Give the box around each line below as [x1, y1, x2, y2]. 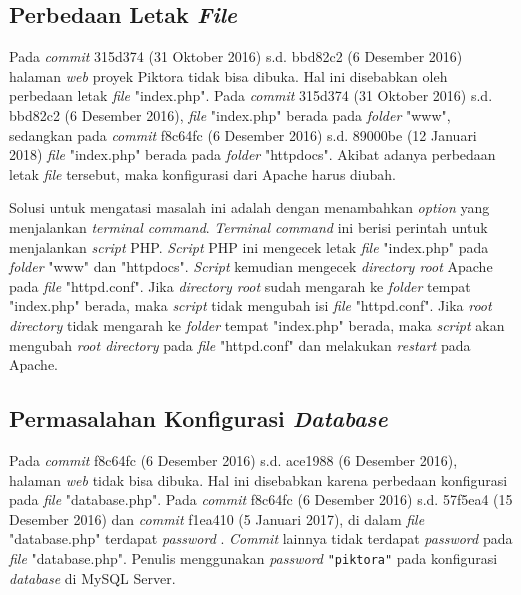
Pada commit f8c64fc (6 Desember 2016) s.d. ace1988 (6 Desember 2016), [9, 449, 458, 470]
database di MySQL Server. [9, 567, 176, 588]
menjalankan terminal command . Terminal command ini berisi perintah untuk [9, 216, 488, 237]
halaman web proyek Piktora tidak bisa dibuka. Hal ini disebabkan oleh [9, 65, 448, 86]
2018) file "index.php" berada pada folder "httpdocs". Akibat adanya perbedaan [9, 144, 496, 165]
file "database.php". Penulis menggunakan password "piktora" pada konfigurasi [9, 547, 498, 568]
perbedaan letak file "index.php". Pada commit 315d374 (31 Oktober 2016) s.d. [9, 85, 493, 106]
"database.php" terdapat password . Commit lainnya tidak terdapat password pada [9, 528, 513, 549]
